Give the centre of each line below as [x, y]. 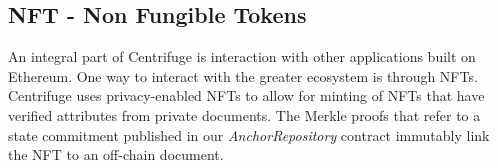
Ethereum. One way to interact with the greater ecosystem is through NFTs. [243, 75]
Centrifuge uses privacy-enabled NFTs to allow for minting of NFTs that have [246, 95]
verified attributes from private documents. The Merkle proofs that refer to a [244, 114]
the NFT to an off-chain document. [116, 154]
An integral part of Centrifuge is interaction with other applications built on [242, 56]
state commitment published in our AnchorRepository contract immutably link [249, 134]
